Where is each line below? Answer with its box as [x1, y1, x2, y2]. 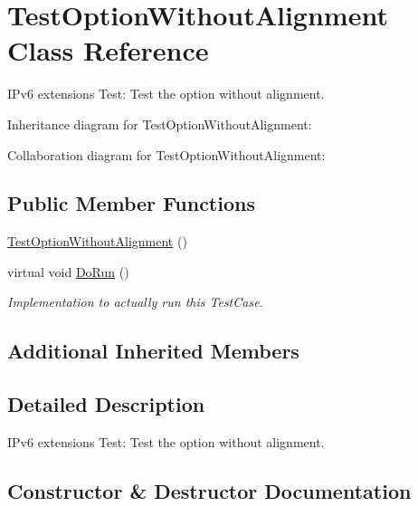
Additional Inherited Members [7, 337, 299, 365]
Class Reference [7, 32, 209, 69]
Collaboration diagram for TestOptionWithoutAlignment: [7, 145, 326, 164]
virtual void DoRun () [7, 262, 129, 281]
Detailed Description [7, 390, 205, 418]
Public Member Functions [7, 189, 255, 217]
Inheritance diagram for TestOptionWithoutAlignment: [7, 114, 312, 133]
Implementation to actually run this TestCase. [7, 292, 263, 311]
